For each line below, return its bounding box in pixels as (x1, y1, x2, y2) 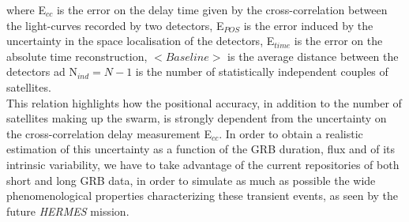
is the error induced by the (243, 17, 373, 33)
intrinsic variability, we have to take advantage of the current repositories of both (6, 156, 400, 172)
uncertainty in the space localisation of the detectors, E (6, 32, 275, 49)
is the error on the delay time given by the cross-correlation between (56, 2, 388, 17)
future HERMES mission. (6, 202, 129, 219)
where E (6, 2, 47, 17)
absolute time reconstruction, (6, 47, 148, 64)
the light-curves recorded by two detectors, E (6, 17, 224, 33)
